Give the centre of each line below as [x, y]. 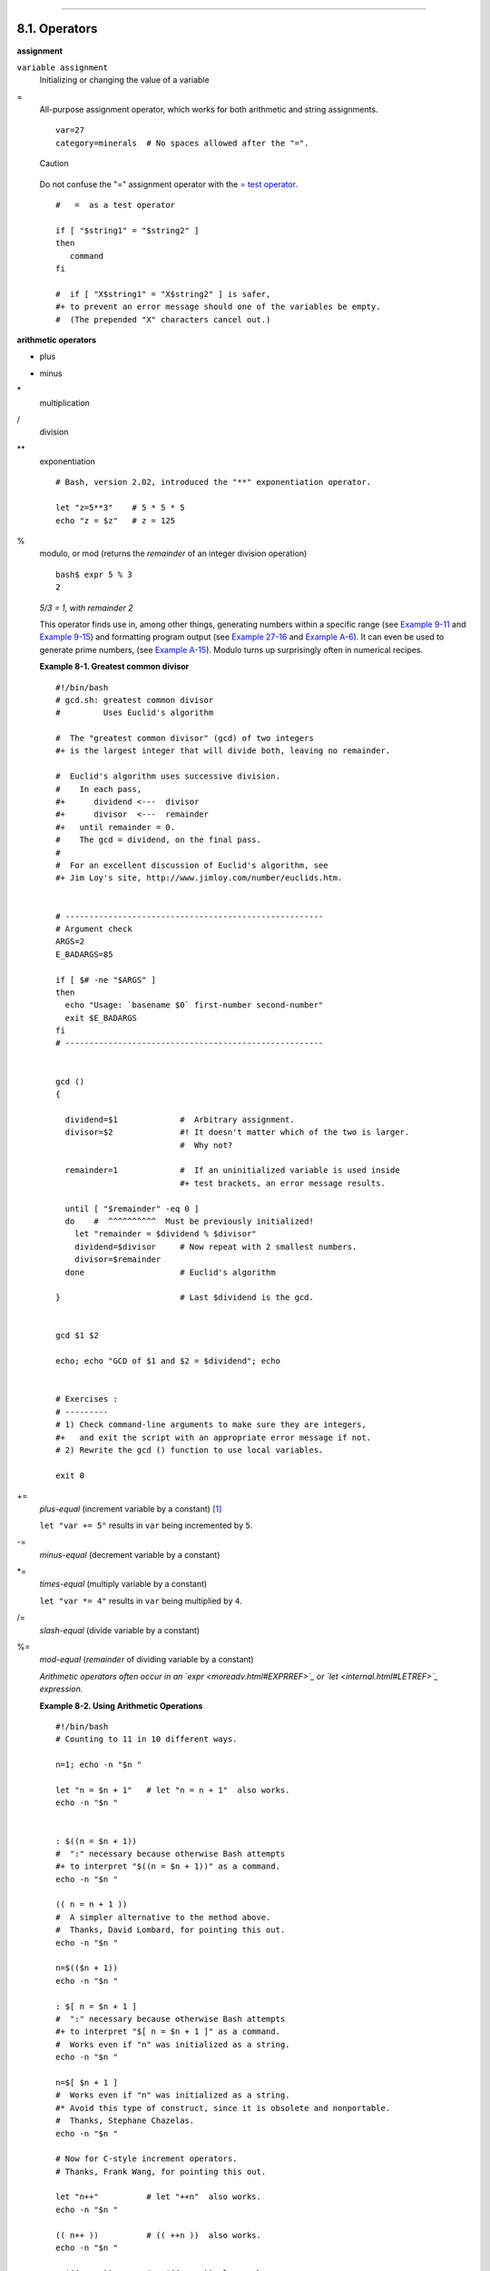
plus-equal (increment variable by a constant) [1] [131, 1509]
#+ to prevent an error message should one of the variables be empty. [218, 307]
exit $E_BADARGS [101, 1018]
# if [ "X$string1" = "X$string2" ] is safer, [163, 294]
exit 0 [70, 1475]
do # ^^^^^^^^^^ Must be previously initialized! [190, 1221]
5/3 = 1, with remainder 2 [86, 608]
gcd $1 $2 [77, 1336]
